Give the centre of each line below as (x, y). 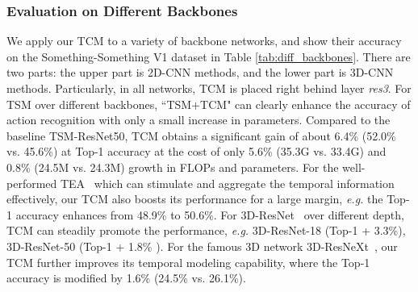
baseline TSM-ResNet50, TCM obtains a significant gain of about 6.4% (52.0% (201, 135)
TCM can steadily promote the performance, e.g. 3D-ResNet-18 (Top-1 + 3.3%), (206, 230)
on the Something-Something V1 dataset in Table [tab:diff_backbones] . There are (209, 56)
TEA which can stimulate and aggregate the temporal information (227, 183)
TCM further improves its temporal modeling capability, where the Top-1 (188, 262)
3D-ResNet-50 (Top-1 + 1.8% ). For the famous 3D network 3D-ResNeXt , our (202, 246)
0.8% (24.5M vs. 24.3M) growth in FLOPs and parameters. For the (173, 167)
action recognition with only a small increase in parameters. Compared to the (199, 120)
